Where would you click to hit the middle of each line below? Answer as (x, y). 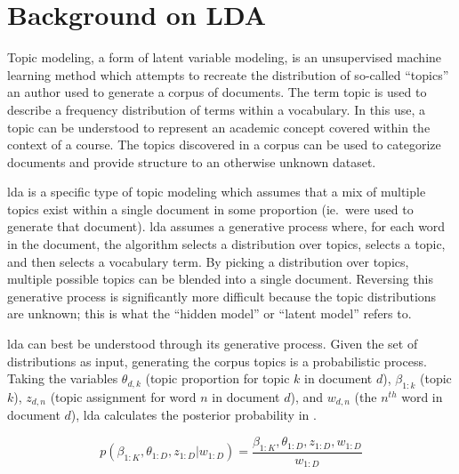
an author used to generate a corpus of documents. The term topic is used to (217, 92)
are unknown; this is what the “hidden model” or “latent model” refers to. (209, 313)
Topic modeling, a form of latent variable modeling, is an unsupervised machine (225, 57)
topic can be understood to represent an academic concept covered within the (219, 127)
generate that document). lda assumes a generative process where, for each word (226, 226)
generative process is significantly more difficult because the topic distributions (222, 296)
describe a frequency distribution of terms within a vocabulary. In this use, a (217, 109)
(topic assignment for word (123, 397)
